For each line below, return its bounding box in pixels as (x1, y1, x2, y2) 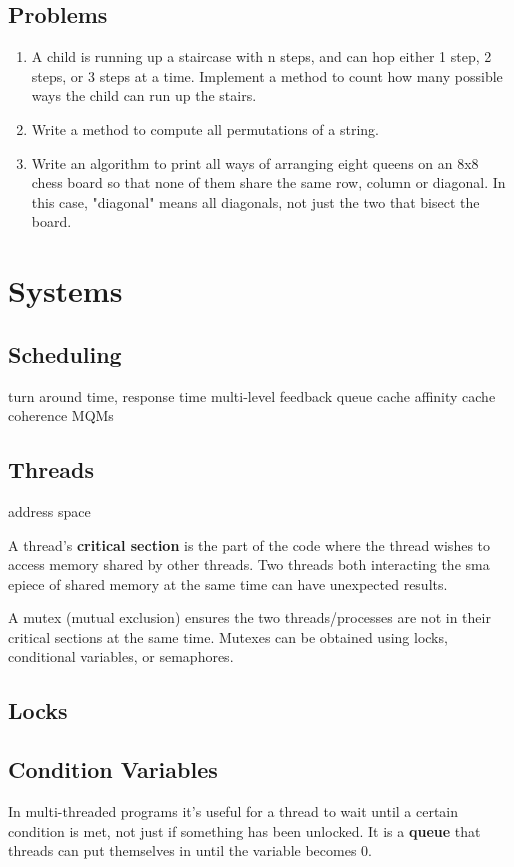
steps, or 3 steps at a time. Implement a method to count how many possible (31, 65, 503, 86)
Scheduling (8, 338, 122, 369)
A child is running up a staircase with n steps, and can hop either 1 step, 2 (31, 46, 492, 67)
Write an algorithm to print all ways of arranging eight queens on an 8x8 (31, 152, 479, 173)
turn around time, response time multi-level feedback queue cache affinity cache (8, 385, 496, 406)
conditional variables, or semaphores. (8, 646, 234, 667)
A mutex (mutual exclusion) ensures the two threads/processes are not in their (8, 607, 491, 628)
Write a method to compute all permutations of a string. (31, 118, 379, 139)
